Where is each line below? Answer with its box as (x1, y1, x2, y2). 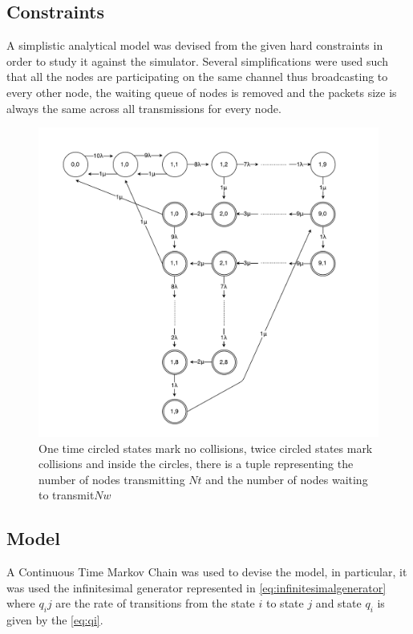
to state (266, 595, 304, 612)
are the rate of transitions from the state (55, 595, 255, 612)
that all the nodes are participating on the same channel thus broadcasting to (6, 68, 388, 85)
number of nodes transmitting (38, 470, 185, 487)
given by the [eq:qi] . (6, 612, 103, 628)
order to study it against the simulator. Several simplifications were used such (6, 52, 388, 69)
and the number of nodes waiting (205, 470, 368, 487)
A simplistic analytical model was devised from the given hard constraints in (6, 37, 383, 54)
